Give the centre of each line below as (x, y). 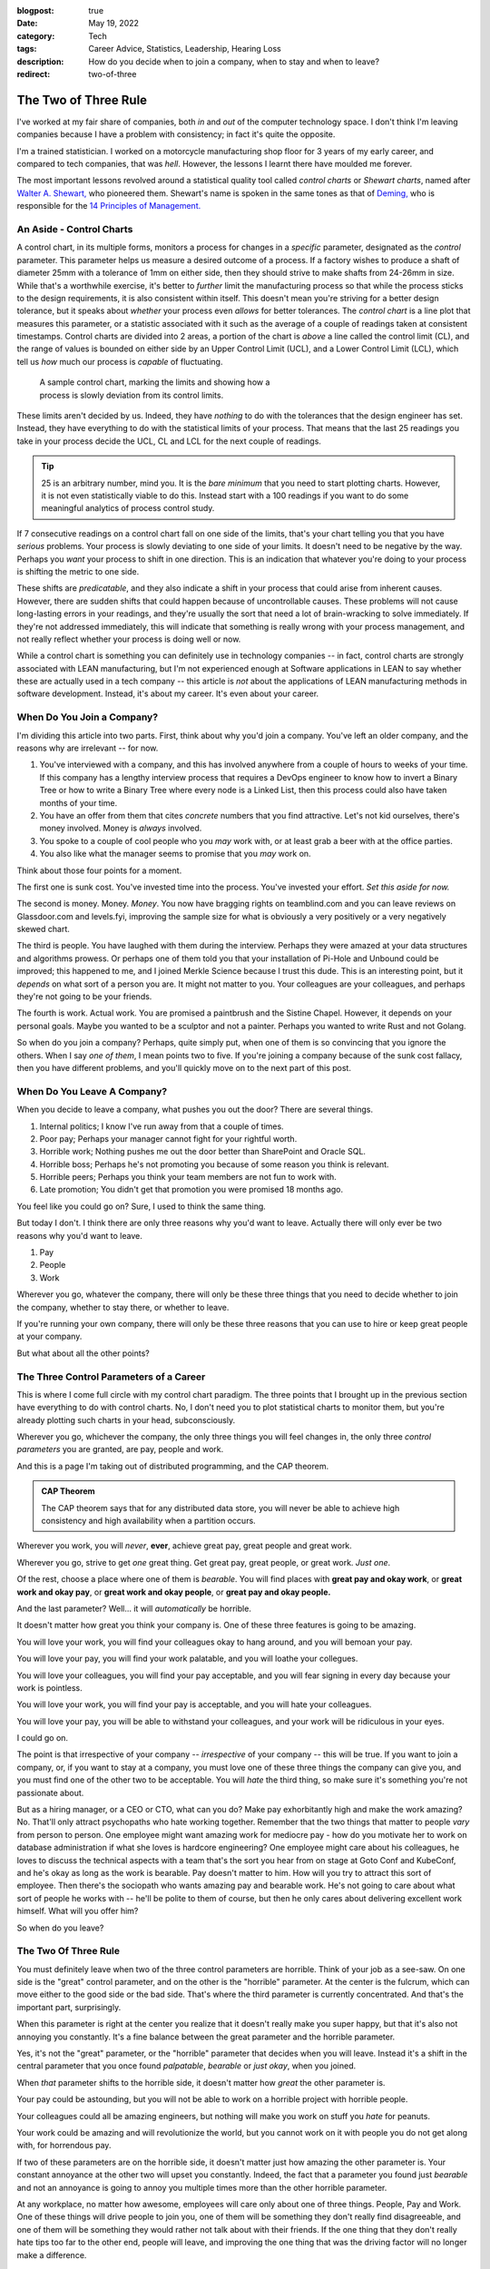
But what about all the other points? (83, 1353)
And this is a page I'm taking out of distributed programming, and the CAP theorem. (173, 1466)
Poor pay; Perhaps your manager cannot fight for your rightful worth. (168, 1138)
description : (40, 61)
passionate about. (50, 1793)
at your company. (49, 1336)
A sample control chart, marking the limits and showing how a (155, 382)
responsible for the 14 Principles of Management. (109, 206)
